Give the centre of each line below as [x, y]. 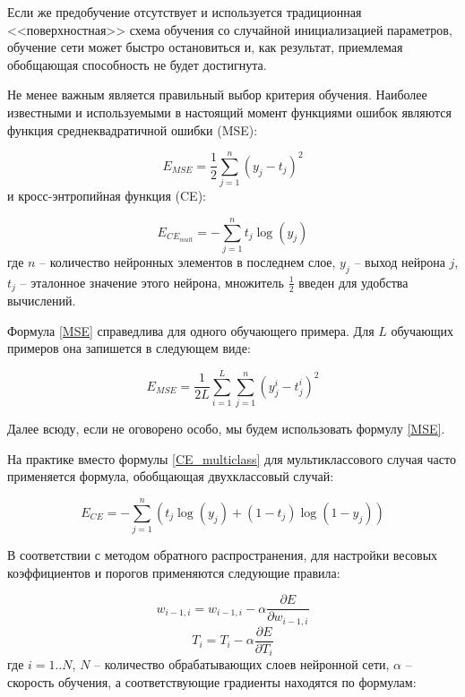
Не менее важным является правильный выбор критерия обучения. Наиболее [217, 95]
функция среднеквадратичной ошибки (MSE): [133, 129]
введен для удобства [353, 282]
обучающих [422, 330]
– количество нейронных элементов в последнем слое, [188, 262]
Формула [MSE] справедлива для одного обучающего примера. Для [191, 330]
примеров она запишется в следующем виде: [129, 348]
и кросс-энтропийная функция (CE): [107, 196]
